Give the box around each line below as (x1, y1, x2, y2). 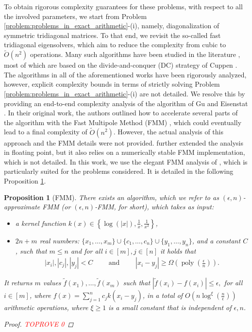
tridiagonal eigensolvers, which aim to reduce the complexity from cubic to (4, 39, 226, 50)
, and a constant (192, 235, 241, 245)
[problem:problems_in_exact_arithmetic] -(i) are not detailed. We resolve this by (4, 88, 245, 98)
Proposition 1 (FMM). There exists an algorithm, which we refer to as (4, 192, 219, 202)
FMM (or (42, 202, 71, 212)
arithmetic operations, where (4, 302, 88, 313)
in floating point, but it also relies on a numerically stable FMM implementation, (4, 147, 245, 157)
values (43, 277, 61, 288)
